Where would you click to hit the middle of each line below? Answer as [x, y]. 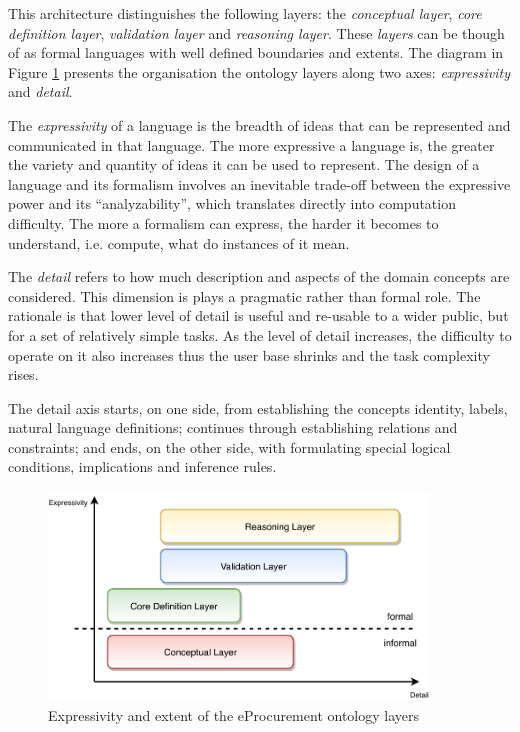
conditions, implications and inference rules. [142, 466]
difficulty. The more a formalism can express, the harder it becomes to [223, 222]
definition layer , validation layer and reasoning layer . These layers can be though [256, 32]
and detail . [40, 91]
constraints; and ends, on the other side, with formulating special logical [229, 446]
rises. [23, 374]
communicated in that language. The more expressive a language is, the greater [251, 144]
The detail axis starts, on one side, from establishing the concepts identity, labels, [258, 407]
